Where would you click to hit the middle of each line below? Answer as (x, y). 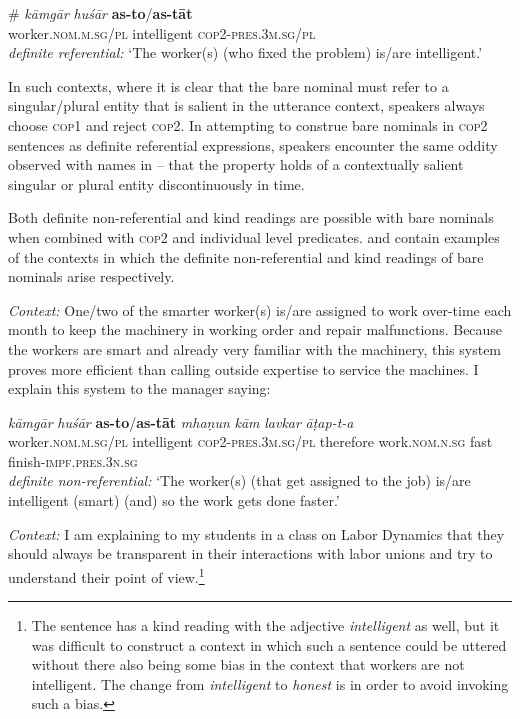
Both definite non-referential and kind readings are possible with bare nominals (251, 217)
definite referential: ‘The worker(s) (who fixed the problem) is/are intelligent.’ (245, 52)
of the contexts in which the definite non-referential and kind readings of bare (246, 256)
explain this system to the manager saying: (139, 388)
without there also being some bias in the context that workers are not (248, 664)
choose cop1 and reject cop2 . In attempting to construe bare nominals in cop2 (248, 124)
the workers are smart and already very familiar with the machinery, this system (255, 348)
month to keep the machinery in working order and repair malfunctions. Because (255, 329)
